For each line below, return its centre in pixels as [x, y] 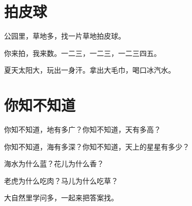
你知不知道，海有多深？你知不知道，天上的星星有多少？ [97, 146]
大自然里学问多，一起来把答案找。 [61, 198]
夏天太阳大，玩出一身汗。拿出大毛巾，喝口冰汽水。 [90, 70]
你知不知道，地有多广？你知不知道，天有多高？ [83, 129]
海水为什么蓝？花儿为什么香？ [54, 164]
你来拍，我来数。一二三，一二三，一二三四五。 [83, 53]
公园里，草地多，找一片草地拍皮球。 [65, 36]
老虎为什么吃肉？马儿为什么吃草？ [61, 180]
